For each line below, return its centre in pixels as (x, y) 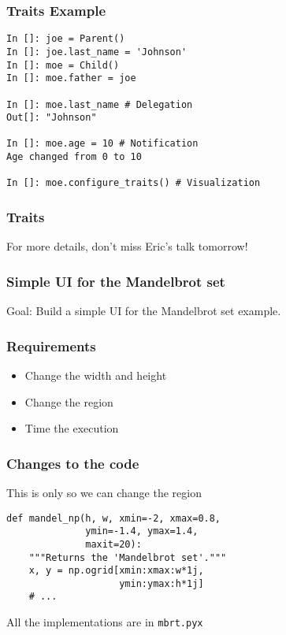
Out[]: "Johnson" (52, 118)
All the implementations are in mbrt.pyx (105, 622)
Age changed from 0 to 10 (74, 157)
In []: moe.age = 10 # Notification (102, 144)
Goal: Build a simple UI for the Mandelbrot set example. (144, 311)
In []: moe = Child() (63, 65)
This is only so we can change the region (104, 492)
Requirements (51, 345)
